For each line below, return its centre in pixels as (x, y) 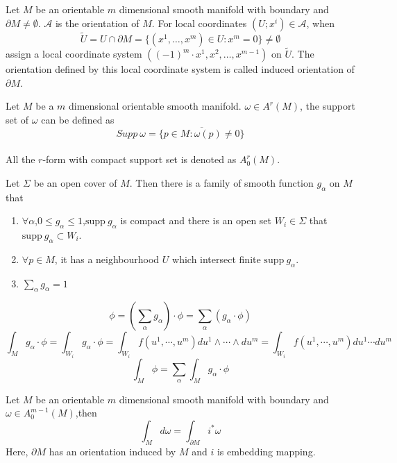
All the (20, 159)
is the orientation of (97, 23)
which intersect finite (217, 259)
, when (320, 23)
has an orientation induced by (112, 451)
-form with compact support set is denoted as (140, 159)
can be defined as (78, 119)
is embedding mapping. (266, 451)
